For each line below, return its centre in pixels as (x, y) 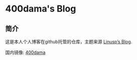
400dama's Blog (41, 9)
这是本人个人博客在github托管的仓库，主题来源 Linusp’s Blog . (69, 42)
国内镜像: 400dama (25, 52)
